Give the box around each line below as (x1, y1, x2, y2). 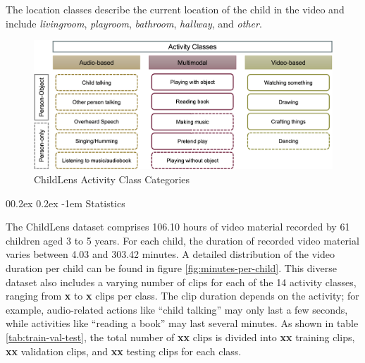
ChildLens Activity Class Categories (34, 171, 190, 186)
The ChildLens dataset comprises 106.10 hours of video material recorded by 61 (6, 219, 350, 234)
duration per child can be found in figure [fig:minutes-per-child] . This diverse (6, 260, 337, 275)
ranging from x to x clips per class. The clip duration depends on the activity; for (6, 288, 359, 303)
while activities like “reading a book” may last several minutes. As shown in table (6, 316, 359, 331)
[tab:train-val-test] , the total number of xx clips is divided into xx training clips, (6, 329, 355, 344)
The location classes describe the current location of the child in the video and (6, 2, 345, 16)
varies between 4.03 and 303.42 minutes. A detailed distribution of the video (6, 247, 335, 262)
